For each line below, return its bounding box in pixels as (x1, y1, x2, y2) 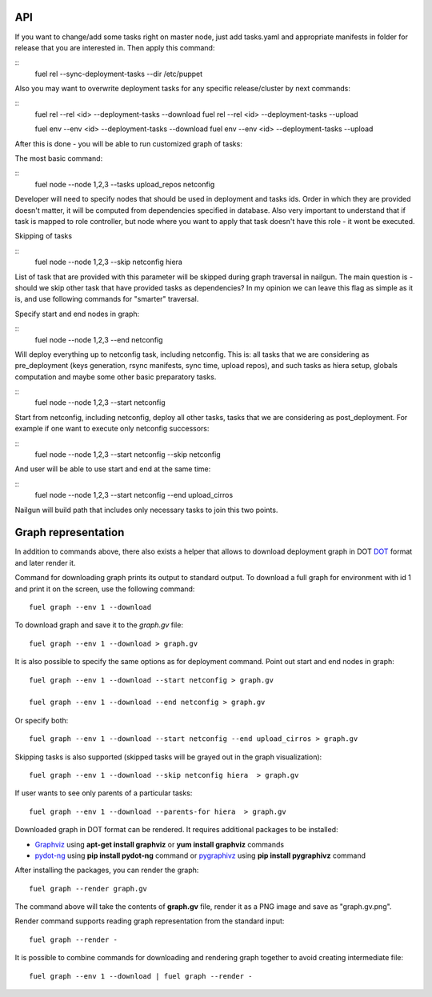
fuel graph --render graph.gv (29, 884, 148, 893)
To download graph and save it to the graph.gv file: (14, 620, 184, 630)
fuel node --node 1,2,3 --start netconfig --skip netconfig (34, 450, 221, 459)
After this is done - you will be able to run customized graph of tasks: (14, 138, 243, 148)
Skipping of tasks (14, 231, 72, 241)
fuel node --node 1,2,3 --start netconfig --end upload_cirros (34, 490, 234, 500)
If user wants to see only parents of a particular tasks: (14, 788, 193, 798)
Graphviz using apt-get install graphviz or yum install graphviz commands (34, 839, 284, 849)
